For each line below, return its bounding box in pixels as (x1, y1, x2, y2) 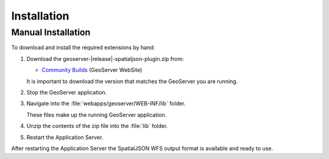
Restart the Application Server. (26, 133, 104, 141)
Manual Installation (11, 27, 91, 38)
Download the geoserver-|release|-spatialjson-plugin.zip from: (26, 55, 184, 62)
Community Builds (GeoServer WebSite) (41, 66, 143, 74)
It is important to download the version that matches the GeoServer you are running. (26, 77, 238, 85)
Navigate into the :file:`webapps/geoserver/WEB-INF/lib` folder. (26, 100, 186, 107)
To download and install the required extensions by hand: (11, 44, 155, 51)
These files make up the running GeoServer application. (26, 111, 167, 118)
